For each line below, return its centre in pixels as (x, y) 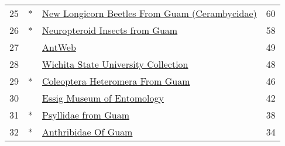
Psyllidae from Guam (86, 115)
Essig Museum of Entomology (103, 98)
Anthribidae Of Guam (87, 132)
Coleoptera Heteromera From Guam (116, 81)
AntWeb (59, 47)
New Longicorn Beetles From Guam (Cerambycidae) (150, 13)
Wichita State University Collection (115, 64)
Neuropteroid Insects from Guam (110, 30)
